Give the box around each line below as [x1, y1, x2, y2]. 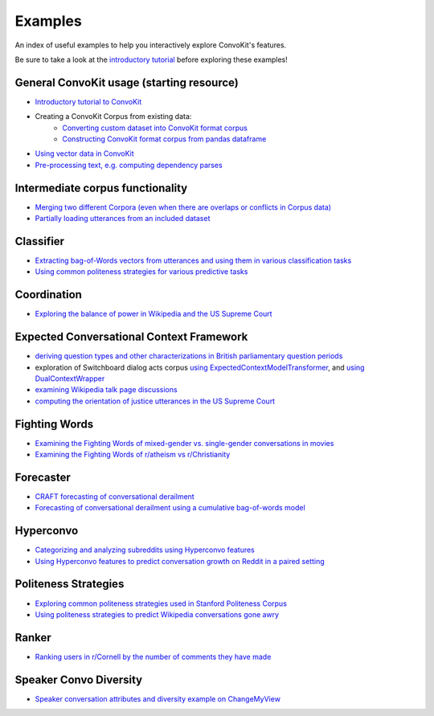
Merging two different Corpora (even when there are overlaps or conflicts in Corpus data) [35, 202, 332, 212]
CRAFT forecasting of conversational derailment [35, 491, 194, 501]
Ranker [14, 631, 51, 644]
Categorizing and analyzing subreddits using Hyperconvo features [35, 545, 255, 554]
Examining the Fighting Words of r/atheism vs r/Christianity [35, 450, 231, 460]
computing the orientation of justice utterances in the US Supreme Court [35, 396, 276, 406]
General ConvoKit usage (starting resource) [14, 76, 239, 89]
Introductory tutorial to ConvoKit [35, 96, 142, 106]
